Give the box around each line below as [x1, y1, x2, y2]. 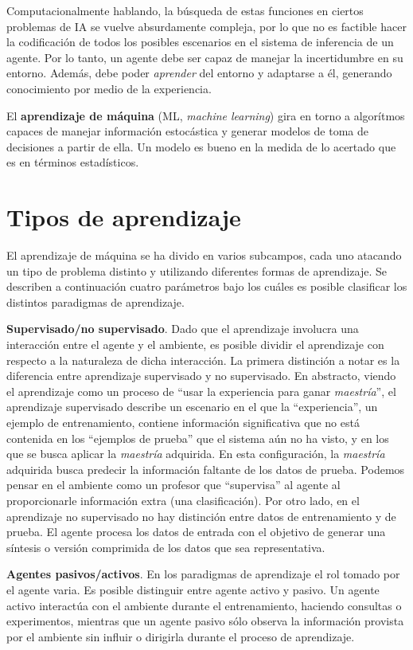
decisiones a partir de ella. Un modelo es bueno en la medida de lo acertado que [6, 138, 396, 155]
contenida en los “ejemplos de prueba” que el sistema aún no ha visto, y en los [6, 429, 389, 446]
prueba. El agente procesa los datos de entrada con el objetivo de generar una [6, 523, 386, 540]
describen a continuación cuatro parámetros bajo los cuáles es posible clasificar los [6, 278, 407, 295]
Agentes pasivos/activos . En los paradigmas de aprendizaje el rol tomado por [6, 566, 400, 582]
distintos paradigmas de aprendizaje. [6, 293, 185, 310]
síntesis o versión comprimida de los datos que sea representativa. [6, 538, 325, 555]
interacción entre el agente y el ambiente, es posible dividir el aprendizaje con [6, 336, 384, 353]
